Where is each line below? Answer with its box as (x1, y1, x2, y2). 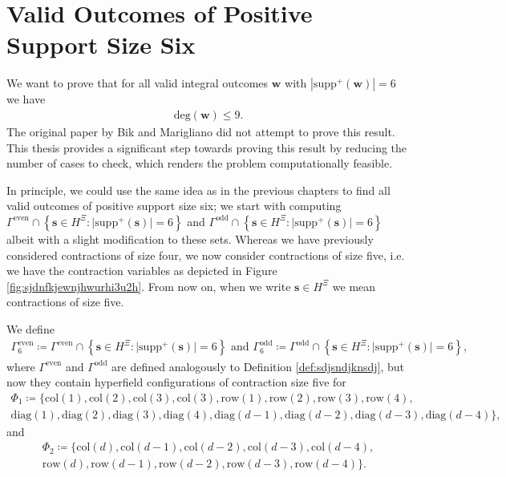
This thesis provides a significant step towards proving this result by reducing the (6, 139, 407, 156)
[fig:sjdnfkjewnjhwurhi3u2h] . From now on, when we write (6, 277, 291, 294)
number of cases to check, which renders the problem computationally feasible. (6, 155, 393, 172)
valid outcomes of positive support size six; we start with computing (6, 197, 342, 214)
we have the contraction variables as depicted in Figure (6, 262, 277, 279)
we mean (332, 277, 376, 294)
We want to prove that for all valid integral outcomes (6, 75, 269, 91)
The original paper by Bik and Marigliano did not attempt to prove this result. (6, 123, 395, 139)
